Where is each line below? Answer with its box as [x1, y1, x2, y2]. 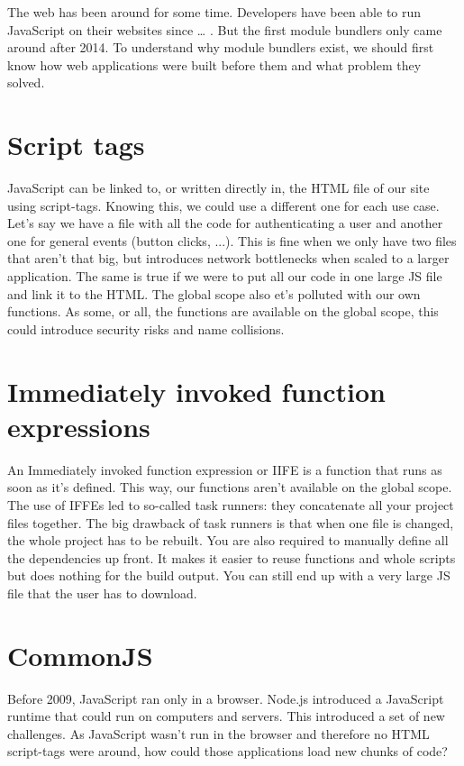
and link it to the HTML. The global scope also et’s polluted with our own [7, 284, 421, 303]
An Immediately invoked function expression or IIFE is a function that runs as [7, 460, 442, 479]
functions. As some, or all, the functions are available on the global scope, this [7, 302, 439, 321]
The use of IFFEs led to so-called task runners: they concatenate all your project [7, 495, 454, 514]
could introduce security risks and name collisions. [7, 319, 285, 338]
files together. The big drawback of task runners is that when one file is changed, [7, 513, 454, 532]
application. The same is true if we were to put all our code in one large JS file [7, 267, 442, 286]
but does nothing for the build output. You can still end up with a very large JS [7, 566, 450, 585]
